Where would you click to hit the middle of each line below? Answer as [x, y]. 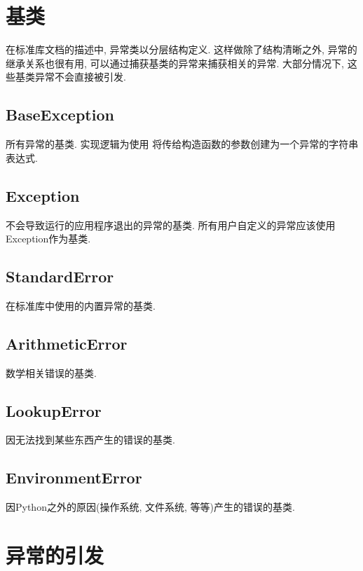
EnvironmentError [74, 477]
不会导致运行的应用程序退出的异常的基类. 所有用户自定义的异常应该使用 [171, 225]
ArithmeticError [67, 343]
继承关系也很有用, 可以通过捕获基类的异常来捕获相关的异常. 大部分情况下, [175, 63]
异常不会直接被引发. [80, 77]
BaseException [60, 115]
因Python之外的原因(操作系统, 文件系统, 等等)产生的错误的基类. [150, 507]
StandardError [60, 276]
